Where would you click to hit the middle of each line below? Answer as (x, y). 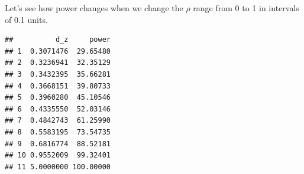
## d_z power (58, 40)
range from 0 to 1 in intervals (246, 8)
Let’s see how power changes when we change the (94, 8)
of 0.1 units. (26, 19)
